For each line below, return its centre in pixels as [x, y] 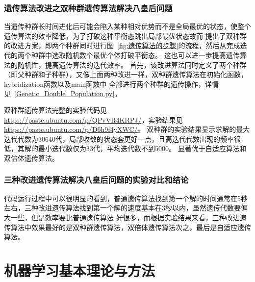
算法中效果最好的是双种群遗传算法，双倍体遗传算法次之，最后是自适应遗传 [131, 227]
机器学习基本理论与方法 [80, 270]
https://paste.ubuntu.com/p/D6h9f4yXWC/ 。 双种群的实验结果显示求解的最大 [127, 129]
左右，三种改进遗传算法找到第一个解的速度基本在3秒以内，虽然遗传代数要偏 [126, 208]
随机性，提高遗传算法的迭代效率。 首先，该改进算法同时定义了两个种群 [132, 64]
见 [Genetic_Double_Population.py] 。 [63, 93]
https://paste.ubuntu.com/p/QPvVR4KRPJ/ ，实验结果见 [93, 119]
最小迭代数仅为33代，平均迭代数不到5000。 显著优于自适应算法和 [142, 148]
